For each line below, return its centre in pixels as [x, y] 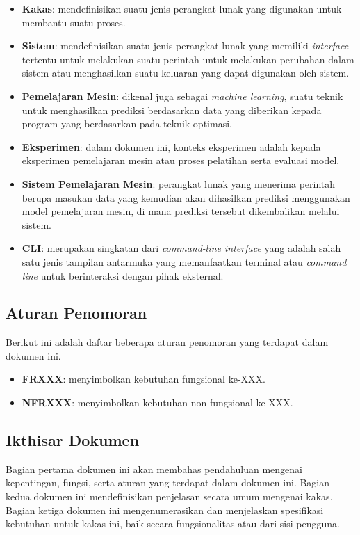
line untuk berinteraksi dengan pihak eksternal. [123, 275]
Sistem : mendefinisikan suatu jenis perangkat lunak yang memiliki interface [185, 46]
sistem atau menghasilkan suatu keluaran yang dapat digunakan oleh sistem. [186, 73]
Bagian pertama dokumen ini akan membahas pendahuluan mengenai [154, 469]
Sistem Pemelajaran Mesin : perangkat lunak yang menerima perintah [179, 183]
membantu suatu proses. [74, 22]
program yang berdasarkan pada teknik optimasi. [127, 123]
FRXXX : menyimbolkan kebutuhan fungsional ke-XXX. [144, 379]
